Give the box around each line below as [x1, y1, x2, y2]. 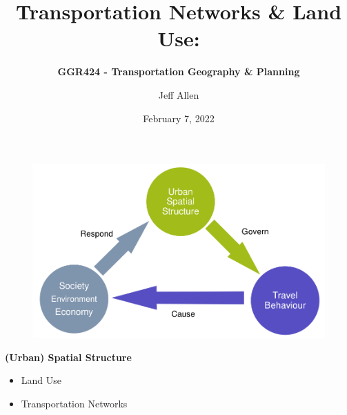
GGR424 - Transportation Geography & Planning [57, 64, 300, 79]
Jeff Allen [158, 87, 199, 102]
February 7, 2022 [143, 110, 215, 125]
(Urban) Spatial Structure [5, 349, 132, 364]
